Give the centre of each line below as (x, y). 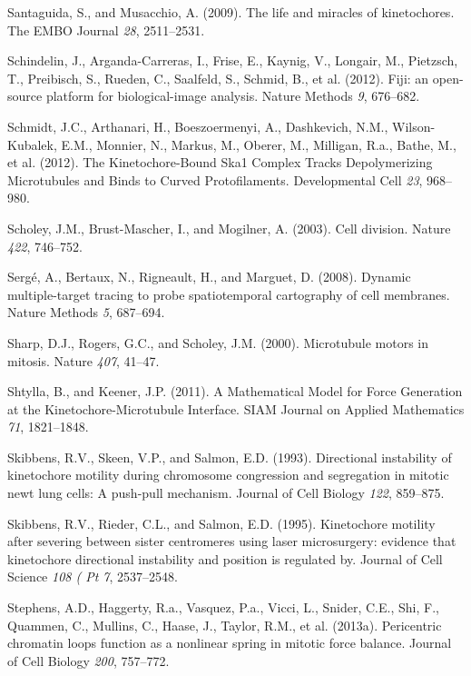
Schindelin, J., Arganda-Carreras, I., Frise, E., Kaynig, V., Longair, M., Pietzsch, (233, 60)
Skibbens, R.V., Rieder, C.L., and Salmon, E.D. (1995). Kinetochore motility (221, 523)
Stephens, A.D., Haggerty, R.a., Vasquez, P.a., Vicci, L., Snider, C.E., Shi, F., (223, 607)
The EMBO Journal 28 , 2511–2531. (106, 30)
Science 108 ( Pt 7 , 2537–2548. (93, 577)
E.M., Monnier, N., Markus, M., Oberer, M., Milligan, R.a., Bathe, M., (259, 144)
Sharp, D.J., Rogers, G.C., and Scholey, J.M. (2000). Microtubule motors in (218, 342)
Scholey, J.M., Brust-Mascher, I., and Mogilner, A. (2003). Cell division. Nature (229, 228)
